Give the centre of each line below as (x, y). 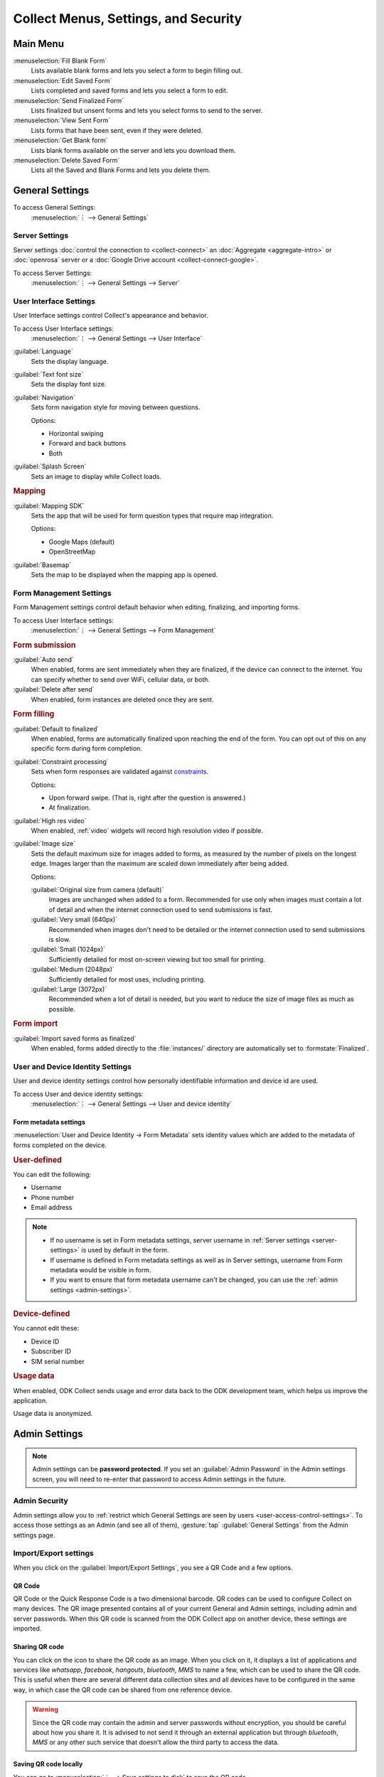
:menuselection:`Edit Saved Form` (63, 80)
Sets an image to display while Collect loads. (96, 476)
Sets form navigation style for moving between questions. (116, 407)
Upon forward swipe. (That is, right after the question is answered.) (147, 798)
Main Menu (38, 44)
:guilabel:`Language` (43, 351)
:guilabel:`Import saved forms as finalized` (75, 1038)
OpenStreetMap (72, 552)
